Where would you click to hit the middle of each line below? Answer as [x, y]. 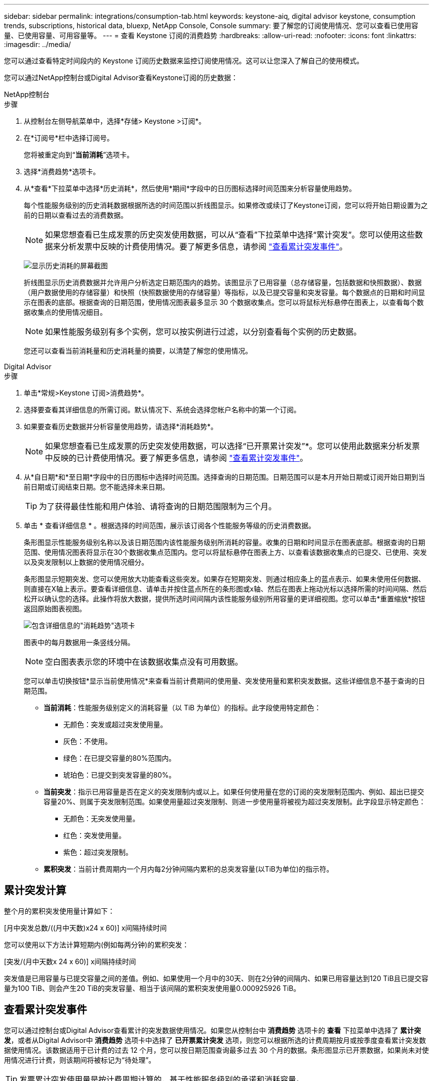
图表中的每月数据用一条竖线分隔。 [79, 642]
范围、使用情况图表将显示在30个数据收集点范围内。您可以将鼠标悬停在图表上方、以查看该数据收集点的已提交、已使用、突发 [225, 552]
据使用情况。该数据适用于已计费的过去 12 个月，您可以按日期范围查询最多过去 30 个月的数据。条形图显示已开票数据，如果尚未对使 [216, 1050]
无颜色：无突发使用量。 [101, 818]
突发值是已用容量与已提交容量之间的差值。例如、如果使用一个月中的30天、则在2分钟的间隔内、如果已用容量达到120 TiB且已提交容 [216, 978]
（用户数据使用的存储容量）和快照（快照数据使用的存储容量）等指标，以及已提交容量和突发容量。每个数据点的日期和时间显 [224, 292]
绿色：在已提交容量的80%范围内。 [120, 758]
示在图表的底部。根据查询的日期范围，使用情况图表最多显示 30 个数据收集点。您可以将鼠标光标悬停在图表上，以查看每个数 [224, 302]
